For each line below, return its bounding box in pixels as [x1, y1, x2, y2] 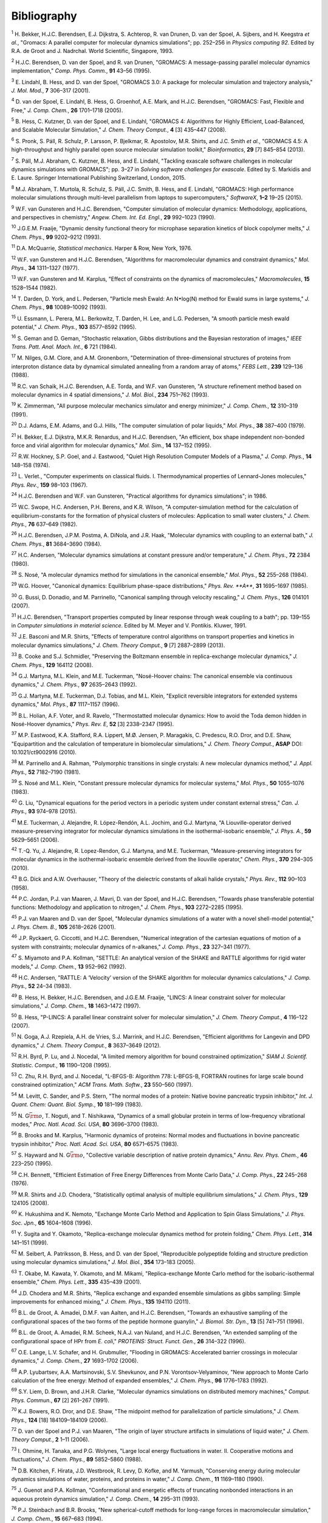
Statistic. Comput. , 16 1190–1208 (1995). [11, 1061, 111, 1069]
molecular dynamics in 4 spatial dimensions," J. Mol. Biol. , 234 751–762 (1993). [11, 391, 210, 398]
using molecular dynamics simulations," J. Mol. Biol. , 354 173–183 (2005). [11, 1259, 196, 1266]
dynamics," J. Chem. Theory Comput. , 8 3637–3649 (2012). [11, 1042, 161, 1049]
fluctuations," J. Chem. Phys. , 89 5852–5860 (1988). [11, 1456, 143, 1463]
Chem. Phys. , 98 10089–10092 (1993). [11, 303, 108, 311]
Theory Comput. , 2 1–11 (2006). [11, 1436, 90, 1443]
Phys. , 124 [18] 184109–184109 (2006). [11, 1416, 108, 1424]
